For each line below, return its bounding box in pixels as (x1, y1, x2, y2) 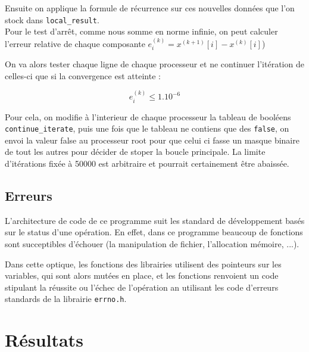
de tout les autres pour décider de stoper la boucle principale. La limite (5, 145, 266, 158)
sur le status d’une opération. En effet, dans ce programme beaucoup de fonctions (5, 226, 303, 238)
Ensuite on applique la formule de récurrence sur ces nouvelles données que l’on (5, 2, 295, 14)
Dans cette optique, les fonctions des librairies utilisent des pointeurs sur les (5, 257, 282, 270)
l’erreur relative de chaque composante (5, 37, 145, 49)
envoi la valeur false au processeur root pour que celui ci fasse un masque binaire (5, 133, 299, 146)
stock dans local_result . (5, 13, 99, 26)
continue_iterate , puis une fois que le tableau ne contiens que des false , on (5, 122, 289, 135)
